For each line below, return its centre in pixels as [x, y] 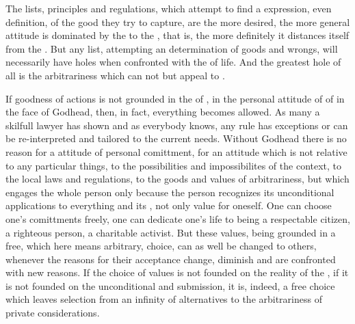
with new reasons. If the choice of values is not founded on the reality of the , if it [177, 272]
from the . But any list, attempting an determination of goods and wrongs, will [172, 48]
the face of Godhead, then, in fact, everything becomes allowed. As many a [163, 112]
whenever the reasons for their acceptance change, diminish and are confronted [171, 259]
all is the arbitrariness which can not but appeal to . [115, 75]
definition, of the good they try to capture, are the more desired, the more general [178, 22]
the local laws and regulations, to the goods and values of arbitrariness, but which [177, 179]
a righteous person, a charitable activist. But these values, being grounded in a [171, 232]
